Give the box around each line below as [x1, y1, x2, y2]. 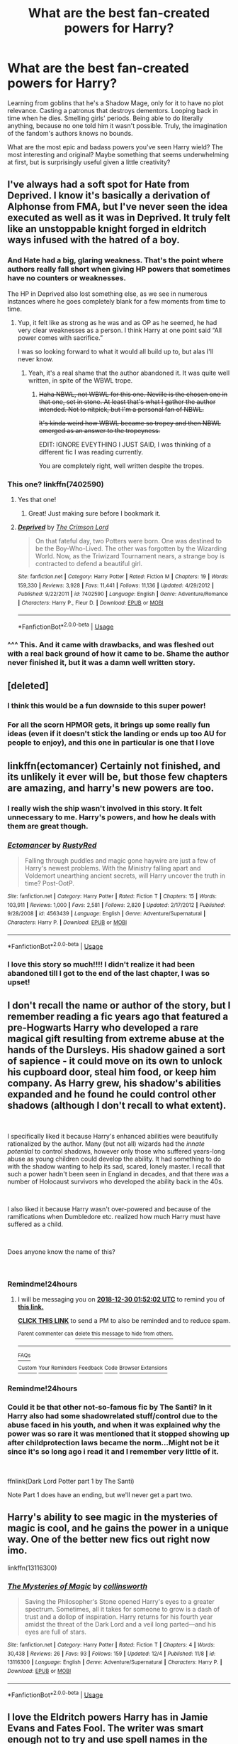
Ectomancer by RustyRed [7, 840, 97, 850]
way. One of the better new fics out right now [7, 1533, 210, 1546]
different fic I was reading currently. [38, 447, 144, 456]
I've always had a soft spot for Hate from [7, 179, 190, 191]
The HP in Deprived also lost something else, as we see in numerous [7, 289, 208, 298]
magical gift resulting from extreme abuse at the [7, 1033, 225, 1045]
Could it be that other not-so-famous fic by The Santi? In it [7, 1403, 212, 1413]
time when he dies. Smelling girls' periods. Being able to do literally [7, 114, 203, 122]
